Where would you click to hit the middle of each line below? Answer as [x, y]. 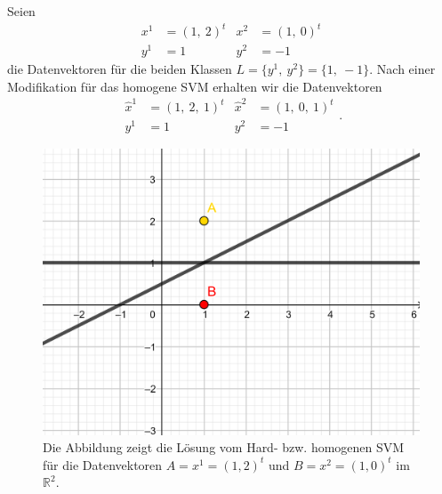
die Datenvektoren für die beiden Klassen [120, 69]
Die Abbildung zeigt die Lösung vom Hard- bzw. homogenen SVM [224, 447]
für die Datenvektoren [103, 464]
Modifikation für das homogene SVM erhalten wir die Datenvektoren [195, 86]
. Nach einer [402, 69]
